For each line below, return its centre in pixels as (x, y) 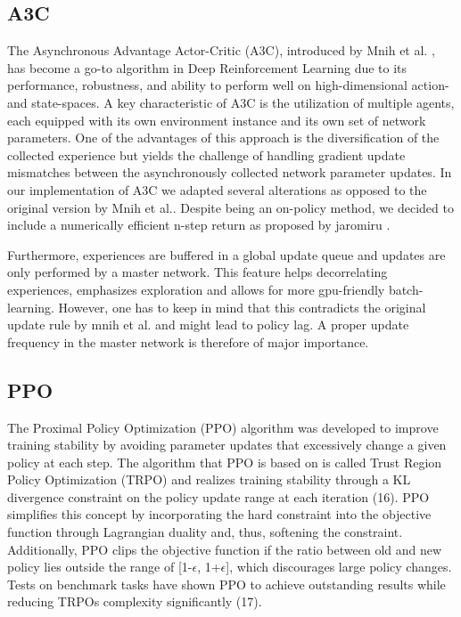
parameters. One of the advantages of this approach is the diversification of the (223, 138)
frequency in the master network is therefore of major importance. (188, 341)
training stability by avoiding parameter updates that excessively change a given (227, 445)
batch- (406, 289)
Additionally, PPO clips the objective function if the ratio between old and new (225, 549)
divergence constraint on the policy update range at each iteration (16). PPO (218, 496)
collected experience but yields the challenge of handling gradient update (206, 154)
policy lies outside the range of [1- (100, 567)
